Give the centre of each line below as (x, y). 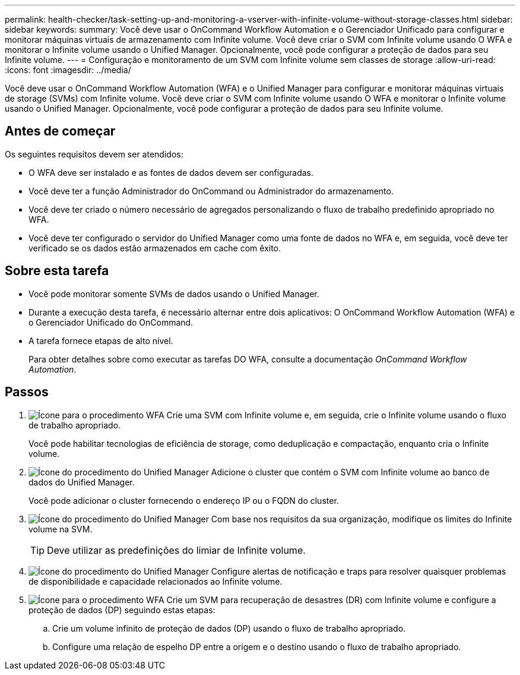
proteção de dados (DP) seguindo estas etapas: (122, 610)
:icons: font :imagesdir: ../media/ (68, 70)
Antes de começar (60, 131)
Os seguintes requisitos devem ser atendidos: (94, 154)
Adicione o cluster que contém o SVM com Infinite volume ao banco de (350, 472)
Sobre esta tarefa (57, 271)
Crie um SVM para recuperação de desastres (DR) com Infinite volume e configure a (331, 600)
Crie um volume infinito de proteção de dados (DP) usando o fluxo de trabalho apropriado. (229, 628)
